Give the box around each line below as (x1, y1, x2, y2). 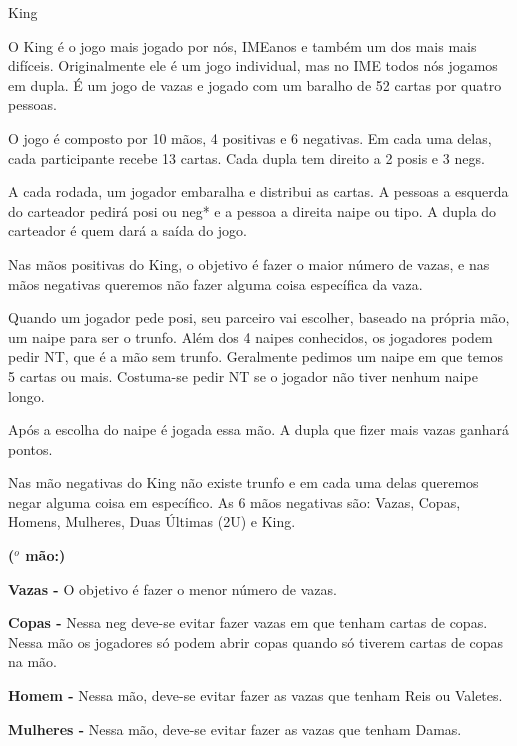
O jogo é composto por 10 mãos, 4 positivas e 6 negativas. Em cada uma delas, (8, 127, 492, 148)
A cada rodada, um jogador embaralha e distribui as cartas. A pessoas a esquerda (8, 181, 509, 202)
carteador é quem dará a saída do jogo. (8, 220, 247, 241)
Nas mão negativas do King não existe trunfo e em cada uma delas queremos (8, 472, 479, 493)
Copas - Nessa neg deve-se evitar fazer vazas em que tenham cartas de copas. (8, 612, 488, 633)
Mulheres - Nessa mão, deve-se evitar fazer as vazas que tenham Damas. (8, 718, 462, 739)
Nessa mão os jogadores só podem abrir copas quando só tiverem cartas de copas (8, 631, 504, 652)
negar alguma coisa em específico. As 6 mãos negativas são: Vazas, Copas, (8, 491, 461, 512)
